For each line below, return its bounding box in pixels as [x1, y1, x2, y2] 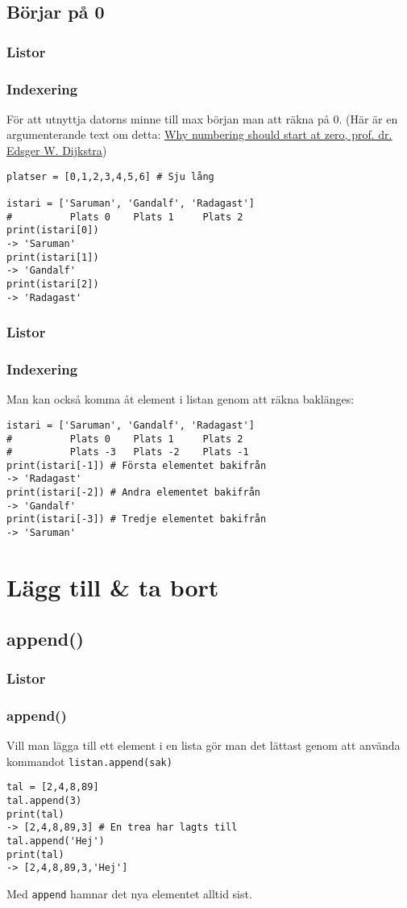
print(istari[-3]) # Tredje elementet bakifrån [6, 513, 267, 525]
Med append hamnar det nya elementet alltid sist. [6, 885, 252, 902]
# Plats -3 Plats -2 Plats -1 [6, 446, 249, 458]
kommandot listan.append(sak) [6, 752, 172, 769]
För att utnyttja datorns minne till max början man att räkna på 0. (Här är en [6, 110, 398, 127]
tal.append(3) [6, 794, 82, 806]
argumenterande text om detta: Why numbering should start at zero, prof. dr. [6, 126, 392, 143]
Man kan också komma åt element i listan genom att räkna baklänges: [6, 391, 355, 408]
